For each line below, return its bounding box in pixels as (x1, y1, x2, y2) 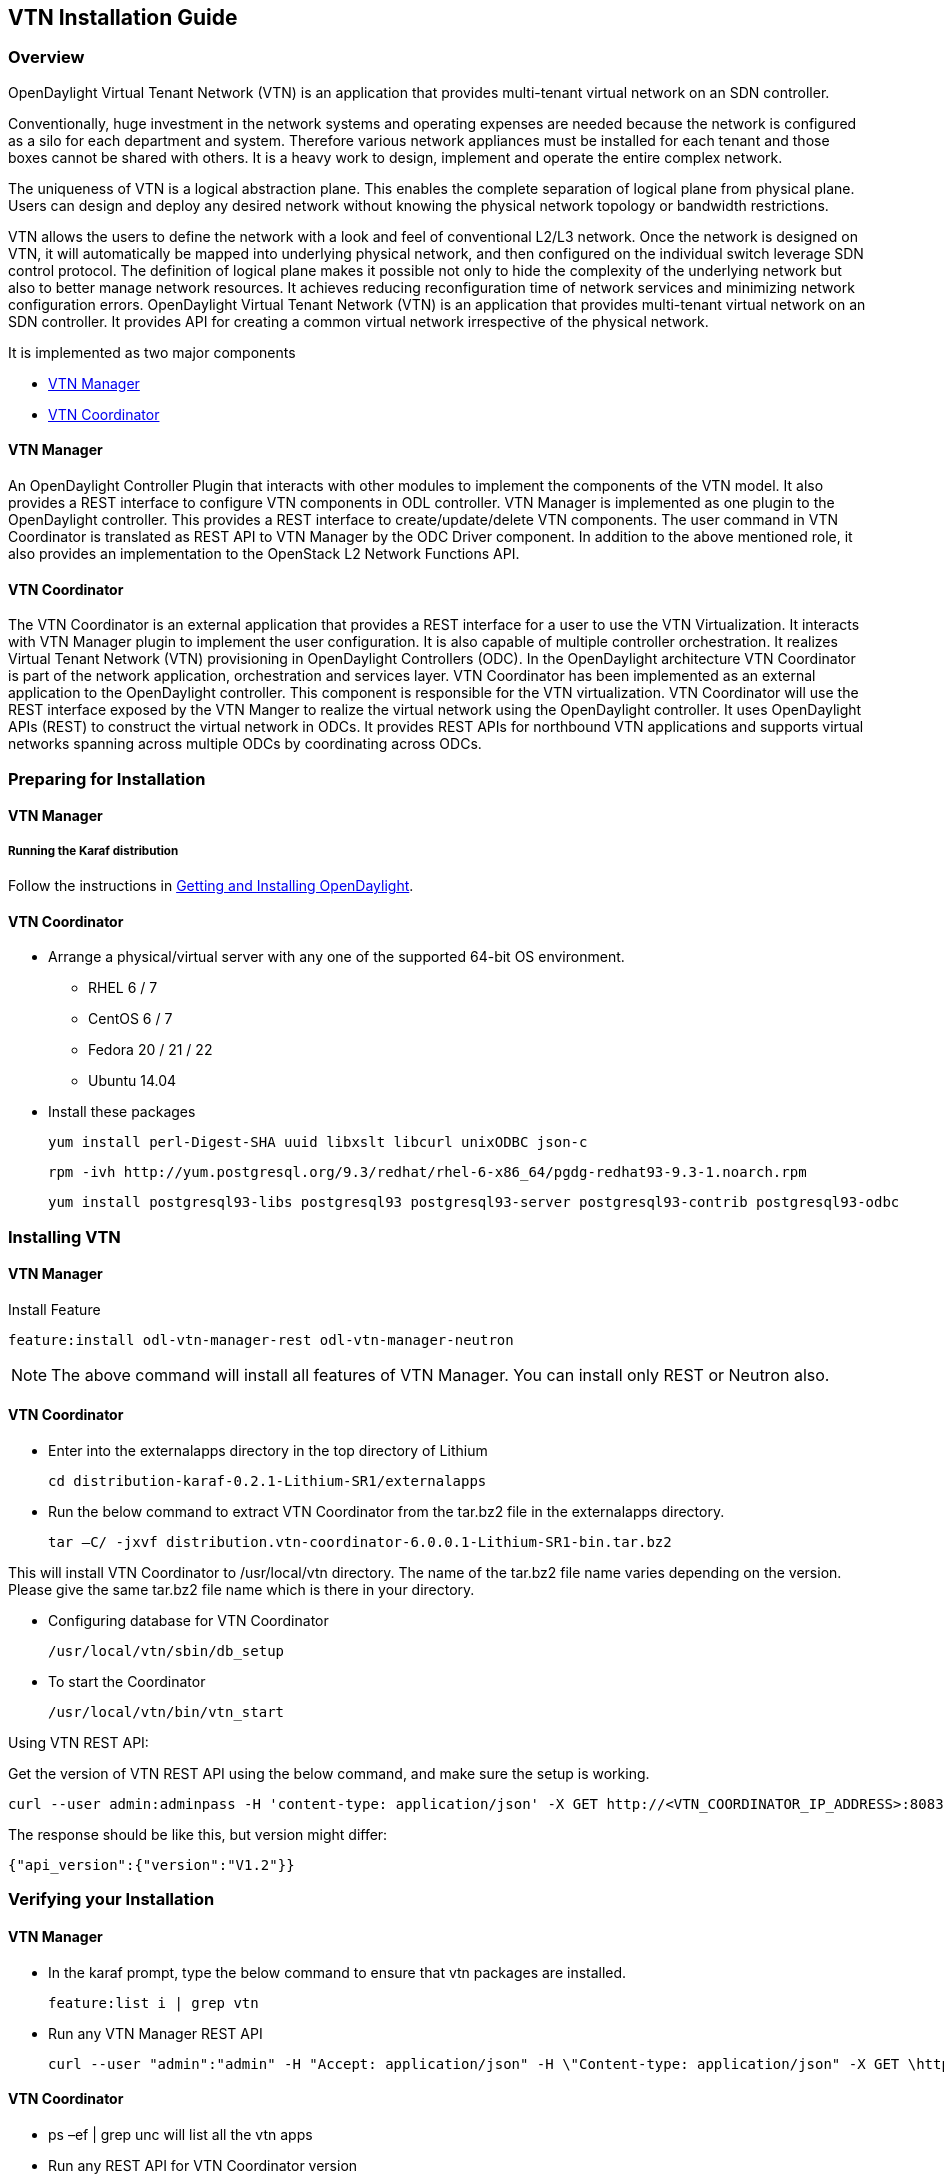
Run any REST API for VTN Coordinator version (48, 2156, 358, 2174)
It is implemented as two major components (8, 343, 296, 361)
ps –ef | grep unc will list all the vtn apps (48, 2125, 313, 2143)
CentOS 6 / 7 (88, 1010, 173, 1028)
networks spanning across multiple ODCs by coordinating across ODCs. (8, 735, 482, 753)
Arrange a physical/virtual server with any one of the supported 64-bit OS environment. (48, 948, 625, 966)
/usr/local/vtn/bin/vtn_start (48, 1704, 285, 1721)
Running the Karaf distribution (8, 843, 179, 858)
